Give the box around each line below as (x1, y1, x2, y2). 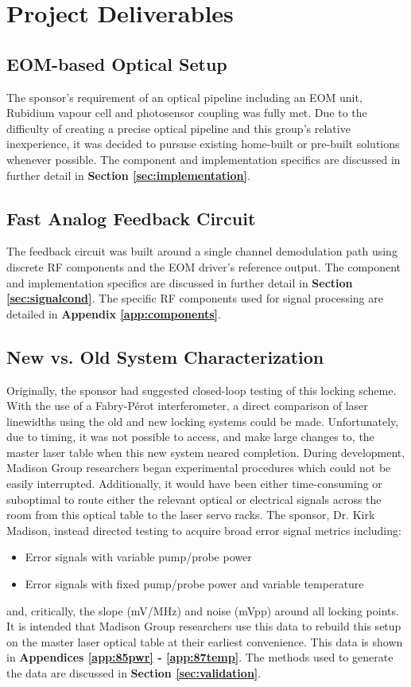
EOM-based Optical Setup (6, 51, 227, 76)
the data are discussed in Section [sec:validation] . (6, 665, 262, 681)
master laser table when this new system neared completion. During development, (6, 443, 405, 460)
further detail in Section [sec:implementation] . (6, 166, 250, 183)
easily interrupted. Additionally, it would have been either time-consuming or (6, 475, 382, 492)
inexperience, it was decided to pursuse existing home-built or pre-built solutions (6, 135, 400, 152)
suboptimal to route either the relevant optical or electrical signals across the (6, 490, 382, 507)
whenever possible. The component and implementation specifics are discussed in (6, 150, 401, 167)
